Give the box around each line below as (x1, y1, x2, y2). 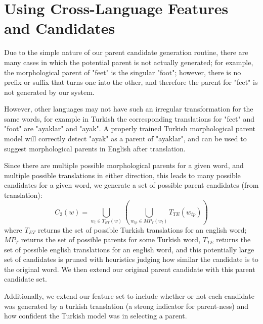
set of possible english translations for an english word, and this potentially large (4, 244, 254, 254)
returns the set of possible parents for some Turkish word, (21, 234, 201, 245)
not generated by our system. (4, 86, 95, 97)
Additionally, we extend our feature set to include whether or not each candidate (4, 291, 254, 301)
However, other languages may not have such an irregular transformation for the (4, 103, 253, 114)
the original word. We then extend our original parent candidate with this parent (4, 263, 255, 274)
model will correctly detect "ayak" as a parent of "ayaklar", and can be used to (4, 133, 247, 144)
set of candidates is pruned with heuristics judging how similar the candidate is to (4, 254, 258, 264)
